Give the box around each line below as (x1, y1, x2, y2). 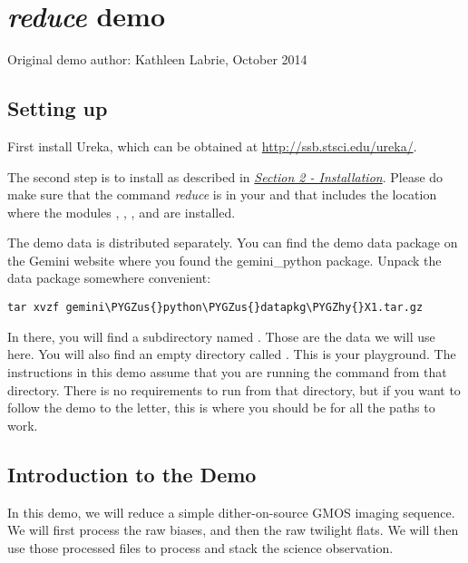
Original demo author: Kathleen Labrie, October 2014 (7, 50, 307, 69)
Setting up (7, 94, 108, 122)
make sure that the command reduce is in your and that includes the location (7, 185, 437, 204)
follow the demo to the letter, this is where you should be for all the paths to (7, 398, 435, 417)
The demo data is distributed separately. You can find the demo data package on (7, 233, 458, 252)
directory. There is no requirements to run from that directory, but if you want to (7, 380, 461, 399)
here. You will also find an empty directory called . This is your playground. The (7, 345, 456, 364)
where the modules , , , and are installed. (7, 202, 236, 221)
